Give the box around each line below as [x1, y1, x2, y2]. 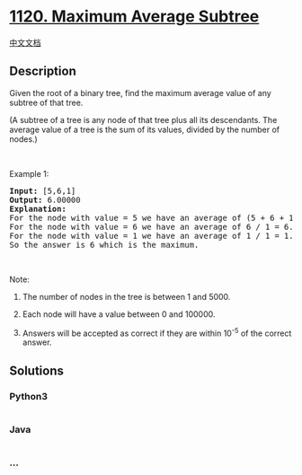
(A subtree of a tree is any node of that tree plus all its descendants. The [9, 114, 278, 125]
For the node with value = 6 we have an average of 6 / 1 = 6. [9, 222, 294, 232]
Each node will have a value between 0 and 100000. [22, 308, 216, 320]
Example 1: [9, 168, 49, 179]
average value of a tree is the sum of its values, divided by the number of [9, 124, 280, 135]
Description [9, 64, 76, 79]
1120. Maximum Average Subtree [9, 6, 260, 27]
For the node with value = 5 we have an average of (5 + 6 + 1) [9, 213, 299, 223]
